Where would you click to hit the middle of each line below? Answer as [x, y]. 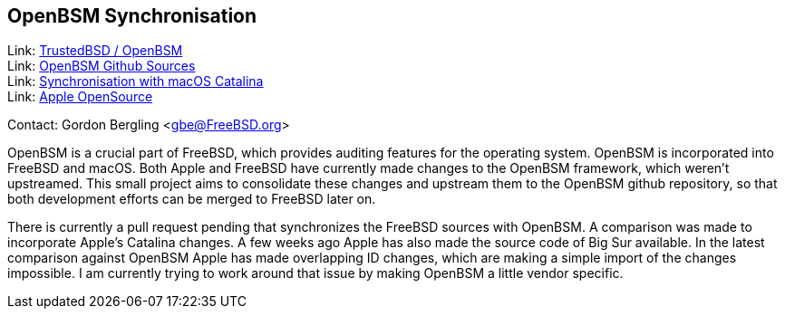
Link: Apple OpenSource [80, 97]
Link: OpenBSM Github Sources [102, 66]
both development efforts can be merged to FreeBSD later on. [192, 199]
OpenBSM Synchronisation [132, 16]
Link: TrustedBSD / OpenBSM [95, 51]
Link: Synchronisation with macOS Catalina [136, 81]
